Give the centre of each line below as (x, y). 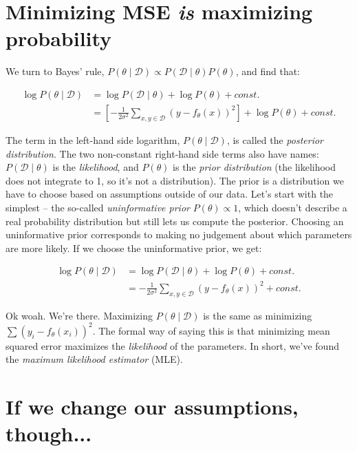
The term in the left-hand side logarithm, (93, 139)
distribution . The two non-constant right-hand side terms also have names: (162, 153)
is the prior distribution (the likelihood (255, 167)
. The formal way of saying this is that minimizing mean (211, 330)
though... (49, 433)
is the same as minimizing (258, 315)
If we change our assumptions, (152, 407)
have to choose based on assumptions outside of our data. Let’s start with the (170, 194)
